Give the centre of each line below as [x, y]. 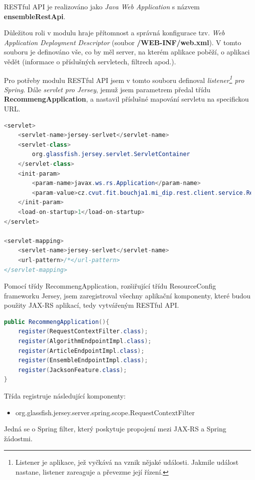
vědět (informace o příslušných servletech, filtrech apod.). [90, 61]
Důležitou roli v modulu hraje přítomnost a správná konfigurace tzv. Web [115, 33]
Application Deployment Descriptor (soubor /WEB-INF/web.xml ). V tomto [123, 42]
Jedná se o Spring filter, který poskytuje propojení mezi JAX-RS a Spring [115, 429]
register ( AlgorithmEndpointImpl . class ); [85, 341]
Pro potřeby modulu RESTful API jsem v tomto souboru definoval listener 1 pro [124, 79]
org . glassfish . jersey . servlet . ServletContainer [111, 154]
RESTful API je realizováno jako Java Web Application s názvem [102, 6]
